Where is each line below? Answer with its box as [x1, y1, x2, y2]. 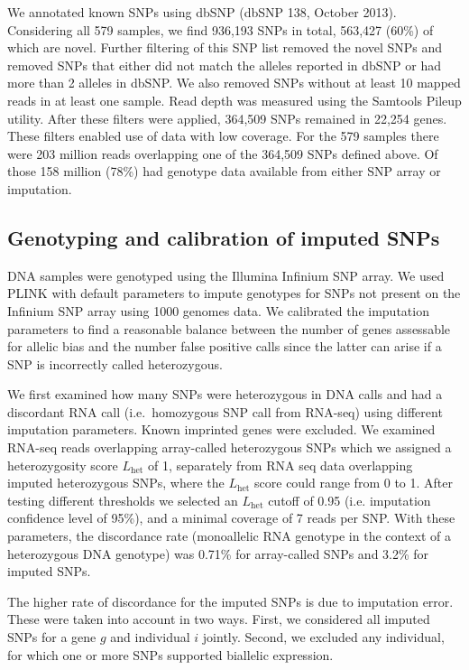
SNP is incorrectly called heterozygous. [7, 354, 223, 373]
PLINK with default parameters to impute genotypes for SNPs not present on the [7, 284, 461, 302]
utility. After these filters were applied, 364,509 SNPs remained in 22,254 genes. [7, 108, 447, 127]
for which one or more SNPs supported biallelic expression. [7, 645, 334, 664]
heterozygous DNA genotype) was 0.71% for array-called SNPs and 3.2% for [7, 544, 429, 563]
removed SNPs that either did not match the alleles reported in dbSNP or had [7, 55, 442, 74]
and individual [110, 628, 190, 647]
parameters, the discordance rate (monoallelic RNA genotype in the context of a [7, 526, 452, 545]
